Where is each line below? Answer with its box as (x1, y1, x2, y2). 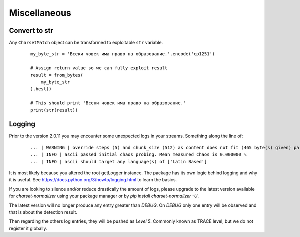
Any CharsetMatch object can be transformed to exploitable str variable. (9, 40, 163, 46)
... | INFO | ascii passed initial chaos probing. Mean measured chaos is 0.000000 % (30, 152, 247, 157)
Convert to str (9, 26, 53, 35)
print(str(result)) (30, 107, 78, 113)
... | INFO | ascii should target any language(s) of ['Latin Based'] (30, 159, 207, 164)
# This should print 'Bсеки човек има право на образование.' (30, 100, 186, 106)
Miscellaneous (9, 7, 72, 18)
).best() (30, 86, 52, 92)
